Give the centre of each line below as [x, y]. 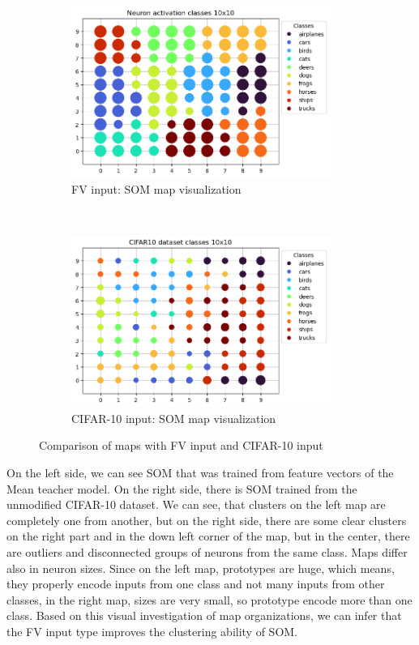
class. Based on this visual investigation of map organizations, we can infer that [204, 615]
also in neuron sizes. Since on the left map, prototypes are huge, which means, [201, 568]
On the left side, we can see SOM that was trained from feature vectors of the [200, 472]
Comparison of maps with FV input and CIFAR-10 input [181, 445]
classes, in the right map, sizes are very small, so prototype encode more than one [209, 599]
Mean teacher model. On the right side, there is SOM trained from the [182, 488]
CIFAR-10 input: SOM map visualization [174, 418]
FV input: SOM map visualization [156, 188]
